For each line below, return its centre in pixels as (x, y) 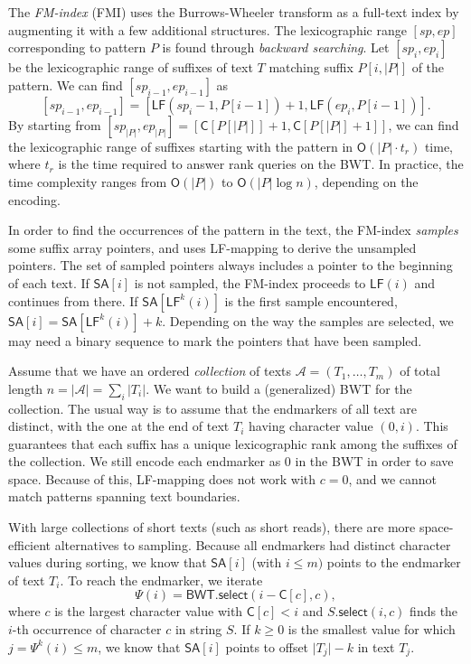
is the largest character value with (149, 611)
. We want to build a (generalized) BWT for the (279, 388)
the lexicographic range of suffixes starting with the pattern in (181, 146)
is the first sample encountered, (311, 300)
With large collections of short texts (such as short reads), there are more (212, 527)
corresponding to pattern (77, 47)
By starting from (55, 124)
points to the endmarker (394, 562)
